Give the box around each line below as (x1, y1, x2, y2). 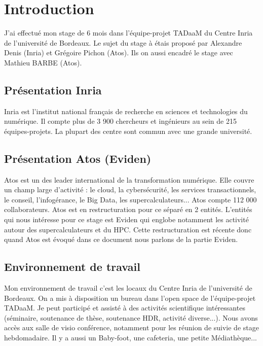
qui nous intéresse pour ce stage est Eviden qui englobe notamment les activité (4, 214, 249, 225)
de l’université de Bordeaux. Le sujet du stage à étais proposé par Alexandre (4, 37, 242, 48)
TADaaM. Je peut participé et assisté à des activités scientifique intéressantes (4, 302, 245, 313)
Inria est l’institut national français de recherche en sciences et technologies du (4, 106, 248, 116)
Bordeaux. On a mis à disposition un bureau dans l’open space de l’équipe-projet (4, 292, 256, 303)
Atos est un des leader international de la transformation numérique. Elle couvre (4, 174, 254, 185)
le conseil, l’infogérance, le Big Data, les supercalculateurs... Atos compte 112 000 (4, 194, 257, 204)
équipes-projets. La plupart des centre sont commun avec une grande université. (4, 125, 252, 136)
